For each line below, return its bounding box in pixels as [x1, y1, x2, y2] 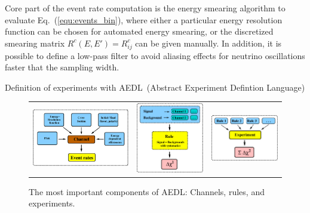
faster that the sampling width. [5, 61, 119, 73]
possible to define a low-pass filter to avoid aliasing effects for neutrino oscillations [5, 49, 305, 61]
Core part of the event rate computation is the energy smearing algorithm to [5, 2, 286, 14]
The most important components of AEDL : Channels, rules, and [29, 185, 265, 197]
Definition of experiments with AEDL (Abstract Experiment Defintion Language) [5, 81, 305, 93]
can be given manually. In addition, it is [135, 36, 282, 49]
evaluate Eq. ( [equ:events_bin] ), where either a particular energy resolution [5, 13, 283, 26]
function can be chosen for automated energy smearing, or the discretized [5, 25, 274, 38]
